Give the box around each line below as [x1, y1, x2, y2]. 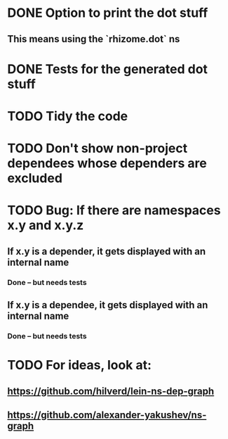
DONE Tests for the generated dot [7, 61, 208, 77]
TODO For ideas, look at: [7, 357, 152, 374]
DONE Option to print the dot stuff [7, 5, 208, 21]
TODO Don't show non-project [7, 141, 188, 156]
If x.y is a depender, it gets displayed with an [7, 245, 206, 257]
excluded [7, 170, 63, 186]
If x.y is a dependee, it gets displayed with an [7, 299, 208, 311]
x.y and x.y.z [7, 217, 84, 234]
